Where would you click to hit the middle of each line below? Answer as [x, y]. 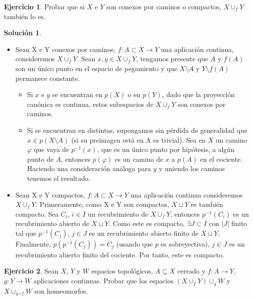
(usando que [135, 243]
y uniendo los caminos [192, 168]
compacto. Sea [37, 213]
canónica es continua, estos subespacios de [90, 104]
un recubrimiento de [118, 213]
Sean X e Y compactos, [50, 194]
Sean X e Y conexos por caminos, [65, 49]
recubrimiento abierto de [52, 223]
